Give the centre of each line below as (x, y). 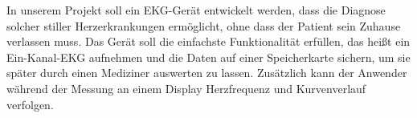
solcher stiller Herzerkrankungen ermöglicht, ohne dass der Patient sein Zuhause (204, 25)
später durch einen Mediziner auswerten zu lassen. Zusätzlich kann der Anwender (207, 73)
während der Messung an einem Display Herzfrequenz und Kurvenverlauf (186, 88)
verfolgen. (30, 104)
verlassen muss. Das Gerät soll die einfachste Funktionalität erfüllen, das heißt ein (208, 41)
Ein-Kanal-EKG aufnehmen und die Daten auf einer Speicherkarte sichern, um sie (208, 57)
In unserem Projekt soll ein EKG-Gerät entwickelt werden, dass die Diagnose (196, 10)
